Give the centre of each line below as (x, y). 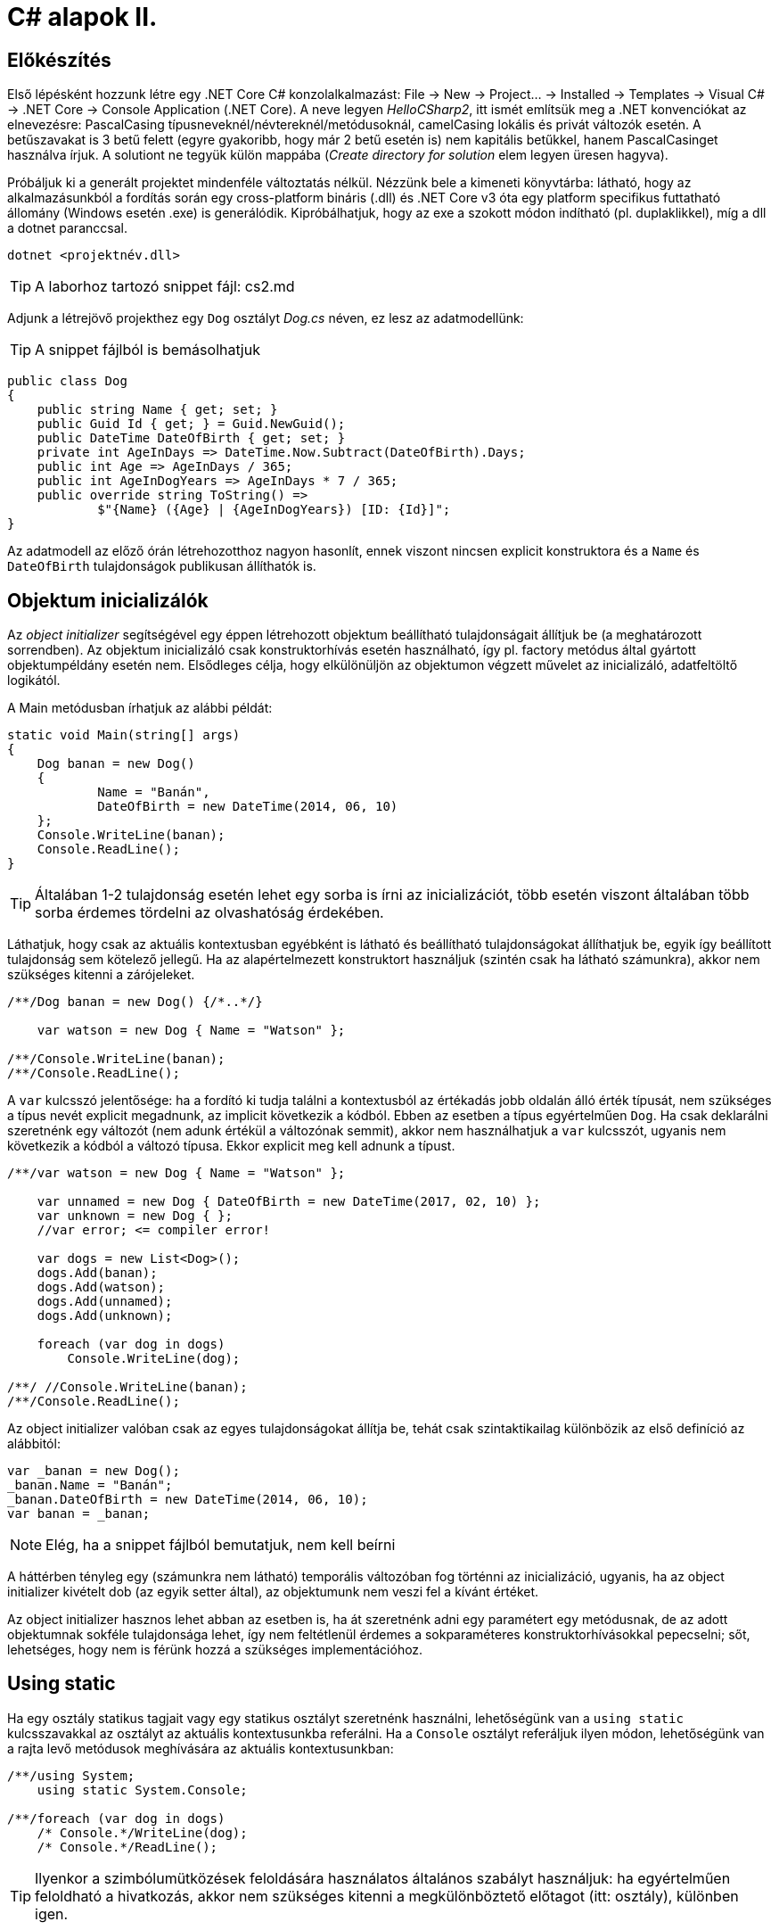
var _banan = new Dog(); (94, 1471)
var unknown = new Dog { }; (135, 1216)
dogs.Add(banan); (97, 1273)
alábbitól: (34, 1444)
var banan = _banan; (79, 1514)
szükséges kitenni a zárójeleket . (101, 975)
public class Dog (67, 381)
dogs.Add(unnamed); (105, 1302)
